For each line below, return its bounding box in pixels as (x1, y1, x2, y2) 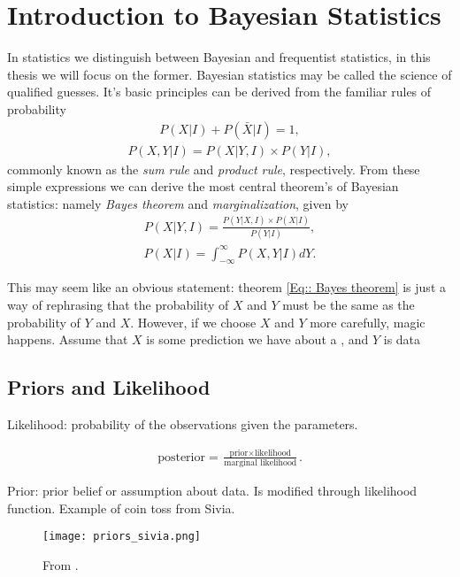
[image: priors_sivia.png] (42, 530, 201, 543)
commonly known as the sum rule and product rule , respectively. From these (7, 159, 420, 178)
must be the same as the (282, 295, 415, 313)
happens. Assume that (7, 330, 128, 349)
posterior (157, 450, 205, 464)
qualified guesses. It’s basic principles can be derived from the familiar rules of (7, 82, 432, 101)
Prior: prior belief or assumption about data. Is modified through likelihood (7, 481, 418, 500)
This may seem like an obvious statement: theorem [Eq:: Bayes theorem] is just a (7, 278, 446, 296)
